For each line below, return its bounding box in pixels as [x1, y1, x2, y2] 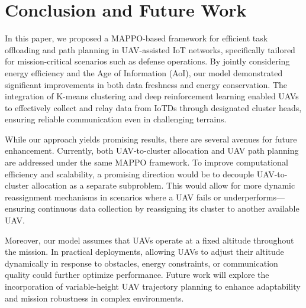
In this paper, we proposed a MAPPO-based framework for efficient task [5, 32, 268, 44]
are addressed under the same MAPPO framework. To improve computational [5, 156, 288, 168]
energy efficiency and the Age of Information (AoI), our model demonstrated [5, 66, 283, 79]
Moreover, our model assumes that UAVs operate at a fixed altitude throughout [5, 234, 294, 246]
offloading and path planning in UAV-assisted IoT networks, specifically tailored [5, 43, 295, 56]
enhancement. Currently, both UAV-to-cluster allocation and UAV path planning [5, 144, 299, 157]
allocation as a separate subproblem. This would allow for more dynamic [31, 179, 295, 192]
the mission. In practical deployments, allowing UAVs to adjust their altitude [5, 245, 284, 258]
